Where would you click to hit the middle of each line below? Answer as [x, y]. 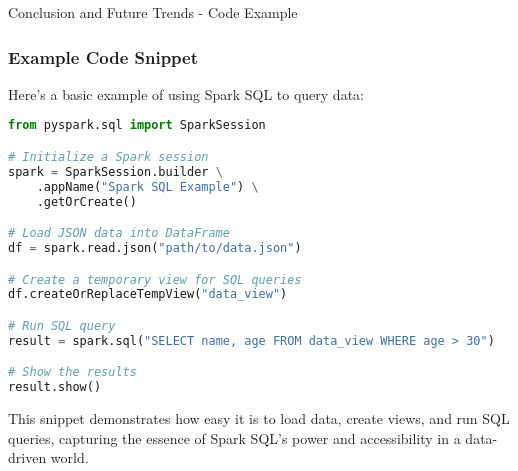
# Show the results [72, 372]
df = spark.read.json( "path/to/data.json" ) [155, 247]
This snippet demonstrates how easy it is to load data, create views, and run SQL [259, 418]
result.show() [55, 387]
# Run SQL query [62, 325]
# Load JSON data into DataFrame [119, 233]
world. [69, 457]
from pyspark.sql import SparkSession [137, 125]
